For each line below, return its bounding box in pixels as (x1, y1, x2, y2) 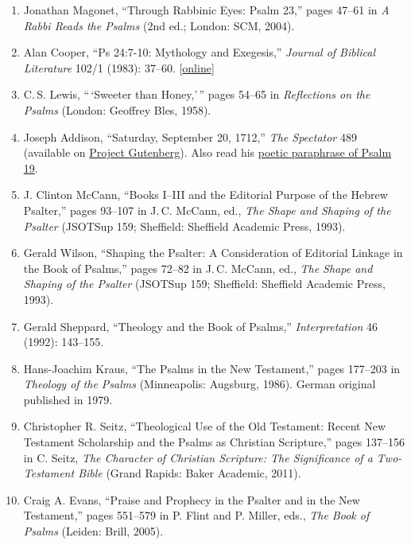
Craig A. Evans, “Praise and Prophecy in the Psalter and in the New (23, 491, 360, 508)
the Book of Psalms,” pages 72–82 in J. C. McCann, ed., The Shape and (23, 259, 373, 276)
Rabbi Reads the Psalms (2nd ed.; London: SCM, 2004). (23, 17, 295, 33)
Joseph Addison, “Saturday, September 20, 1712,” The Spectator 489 (23, 128, 357, 145)
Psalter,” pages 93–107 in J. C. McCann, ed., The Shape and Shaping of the (23, 201, 391, 218)
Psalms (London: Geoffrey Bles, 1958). (23, 101, 211, 118)
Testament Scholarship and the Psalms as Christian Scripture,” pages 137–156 (23, 434, 405, 450)
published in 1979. (23, 391, 113, 407)
